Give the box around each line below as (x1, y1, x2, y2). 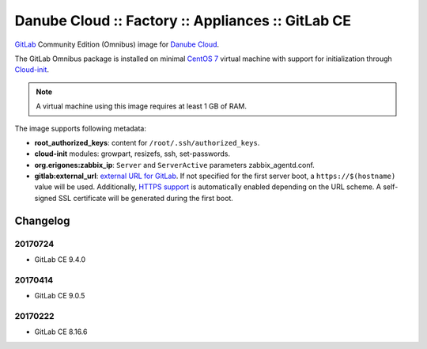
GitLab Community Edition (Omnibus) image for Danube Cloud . (14, 40, 220, 49)
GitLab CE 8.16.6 (34, 327, 88, 336)
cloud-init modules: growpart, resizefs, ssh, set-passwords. (34, 149, 231, 158)
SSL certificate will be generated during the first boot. (58, 193, 233, 203)
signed (34, 193, 57, 203)
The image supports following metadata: (14, 123, 146, 133)
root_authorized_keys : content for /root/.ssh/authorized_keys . (34, 138, 260, 147)
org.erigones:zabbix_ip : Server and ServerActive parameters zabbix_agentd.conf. (34, 160, 316, 169)
